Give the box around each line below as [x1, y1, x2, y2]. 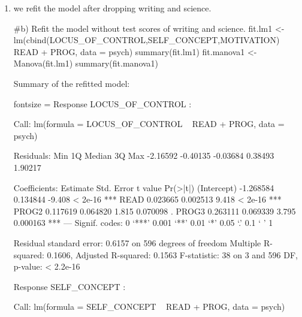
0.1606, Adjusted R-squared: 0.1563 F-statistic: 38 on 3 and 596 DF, [47, 248, 298, 261]
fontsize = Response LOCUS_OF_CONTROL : [13, 97, 192, 110]
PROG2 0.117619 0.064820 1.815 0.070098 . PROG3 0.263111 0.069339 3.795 [13, 204, 296, 217]
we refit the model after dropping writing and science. [13, 2, 212, 14]
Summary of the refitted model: [13, 77, 130, 89]
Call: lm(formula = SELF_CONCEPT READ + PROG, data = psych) [13, 300, 285, 313]
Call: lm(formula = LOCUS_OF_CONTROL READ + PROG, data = [13, 117, 285, 130]
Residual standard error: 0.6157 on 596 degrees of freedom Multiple [13, 236, 261, 249]
